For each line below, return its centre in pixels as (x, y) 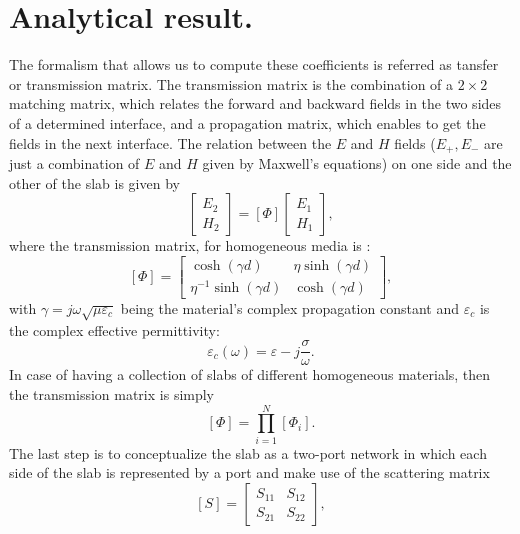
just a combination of (74, 162)
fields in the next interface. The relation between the (170, 142)
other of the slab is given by (94, 182)
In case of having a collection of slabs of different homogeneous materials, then (250, 374)
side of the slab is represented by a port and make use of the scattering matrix (249, 472)
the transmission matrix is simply (112, 393)
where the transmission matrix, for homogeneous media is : (190, 245)
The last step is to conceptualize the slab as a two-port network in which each (248, 452)
